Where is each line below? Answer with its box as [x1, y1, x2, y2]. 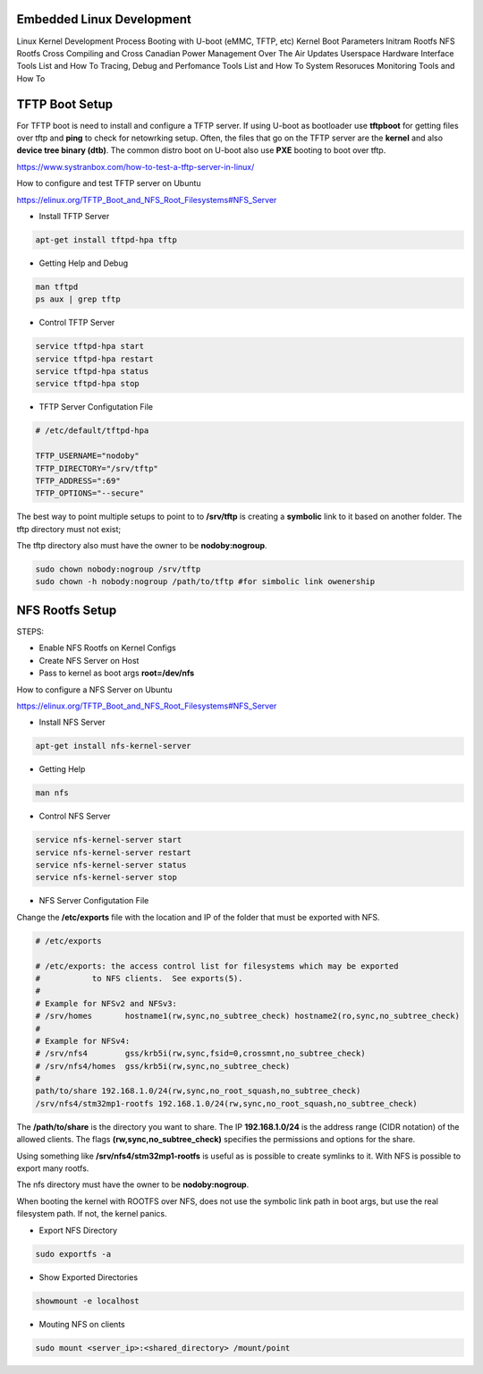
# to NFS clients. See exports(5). [35, 973, 243, 983]
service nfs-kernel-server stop [35, 872, 178, 883]
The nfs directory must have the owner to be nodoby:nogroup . [16, 1179, 250, 1190]
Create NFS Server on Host [38, 655, 140, 666]
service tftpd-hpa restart [35, 353, 154, 364]
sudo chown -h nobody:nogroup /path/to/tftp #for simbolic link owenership [35, 577, 376, 587]
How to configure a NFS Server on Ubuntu [16, 684, 174, 695]
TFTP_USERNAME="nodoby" [35, 451, 140, 461]
